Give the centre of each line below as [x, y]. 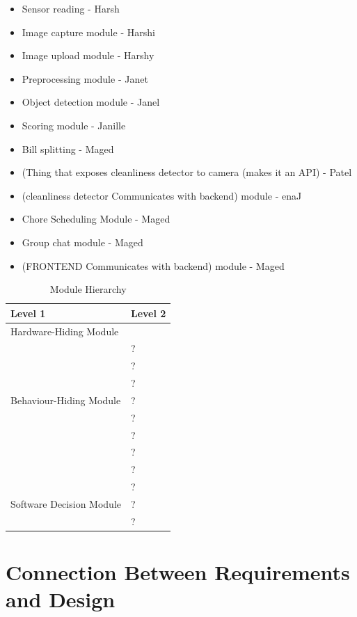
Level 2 [148, 313]
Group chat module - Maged [82, 242]
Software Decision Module [66, 504]
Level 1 [28, 313]
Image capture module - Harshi [88, 32]
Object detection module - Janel [91, 102]
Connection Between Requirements [178, 572]
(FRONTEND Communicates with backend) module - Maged [153, 265]
